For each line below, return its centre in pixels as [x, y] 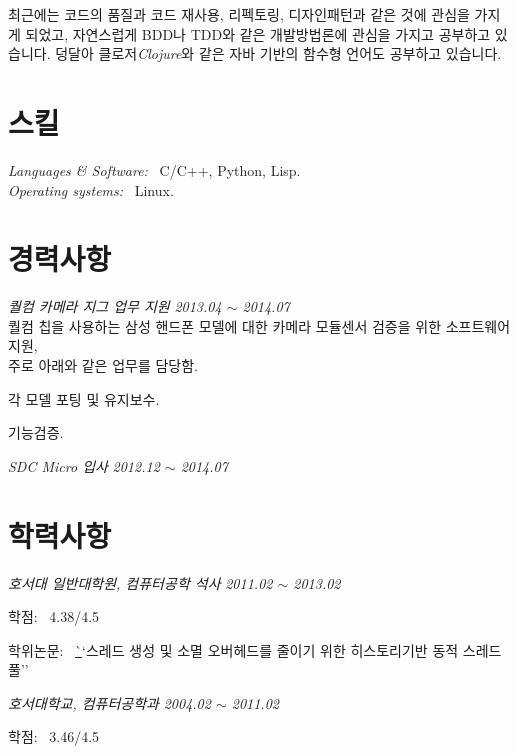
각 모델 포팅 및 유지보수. [84, 398]
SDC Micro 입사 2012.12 [84, 465]
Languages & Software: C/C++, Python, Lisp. [154, 169]
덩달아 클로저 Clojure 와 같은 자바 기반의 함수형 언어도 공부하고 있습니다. [278, 53]
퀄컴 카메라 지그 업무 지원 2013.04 [115, 306]
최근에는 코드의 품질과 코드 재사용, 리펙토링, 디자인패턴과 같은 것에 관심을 [239, 14]
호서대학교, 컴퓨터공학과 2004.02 [109, 702]
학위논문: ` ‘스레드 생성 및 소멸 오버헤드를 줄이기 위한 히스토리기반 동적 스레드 [255, 649]
